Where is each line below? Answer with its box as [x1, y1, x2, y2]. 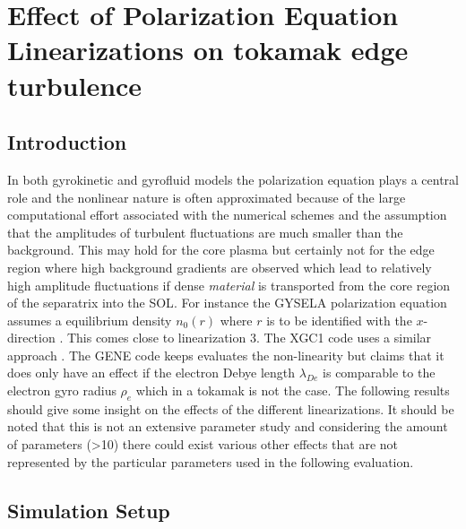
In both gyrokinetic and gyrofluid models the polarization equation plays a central [7, 169, 459, 188]
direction [7, 328, 56, 347]
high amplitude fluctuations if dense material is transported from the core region [7, 275, 451, 294]
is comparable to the [323, 363, 436, 382]
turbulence [7, 66, 142, 103]
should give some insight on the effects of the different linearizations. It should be [7, 399, 454, 418]
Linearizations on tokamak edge [7, 31, 409, 68]
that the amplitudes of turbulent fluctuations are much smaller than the [7, 222, 403, 241]
